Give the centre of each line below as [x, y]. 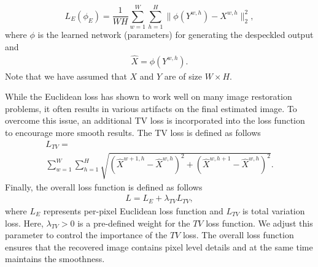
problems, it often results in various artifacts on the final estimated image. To [151, 108]
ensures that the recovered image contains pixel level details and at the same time [159, 246]
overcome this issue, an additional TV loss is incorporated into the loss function [155, 120]
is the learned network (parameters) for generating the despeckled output [176, 35]
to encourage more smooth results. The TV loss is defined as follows [133, 132]
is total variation [273, 211]
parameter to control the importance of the [86, 235]
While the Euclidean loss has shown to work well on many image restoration [149, 96]
